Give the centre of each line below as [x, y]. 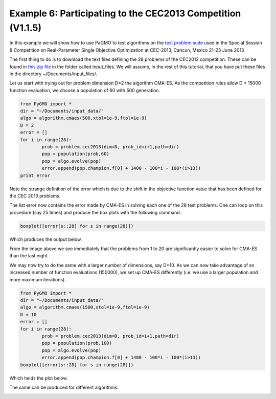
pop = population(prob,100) [77, 343]
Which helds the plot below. [39, 378]
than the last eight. [29, 256]
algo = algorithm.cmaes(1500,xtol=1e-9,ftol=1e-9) [85, 307]
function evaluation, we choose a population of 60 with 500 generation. [85, 90]
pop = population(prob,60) [75, 154]
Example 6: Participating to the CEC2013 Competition [125, 13]
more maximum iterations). [38, 279]
